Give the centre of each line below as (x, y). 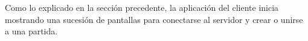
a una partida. (31, 31)
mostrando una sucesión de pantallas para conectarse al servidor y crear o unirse (154, 19)
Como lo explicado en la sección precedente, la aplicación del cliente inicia (142, 7)
